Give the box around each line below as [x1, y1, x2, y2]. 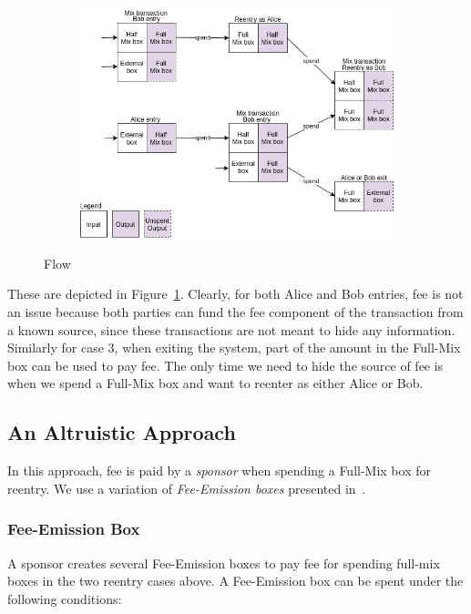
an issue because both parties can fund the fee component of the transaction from [7, 302, 464, 321]
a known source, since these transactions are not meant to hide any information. [7, 320, 456, 339]
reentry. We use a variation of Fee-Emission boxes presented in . [7, 478, 366, 497]
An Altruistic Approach [7, 418, 236, 446]
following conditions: [7, 588, 122, 608]
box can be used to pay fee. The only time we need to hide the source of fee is [7, 355, 444, 374]
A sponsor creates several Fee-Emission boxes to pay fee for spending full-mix [7, 553, 440, 572]
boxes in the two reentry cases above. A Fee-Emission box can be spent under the [7, 571, 464, 590]
